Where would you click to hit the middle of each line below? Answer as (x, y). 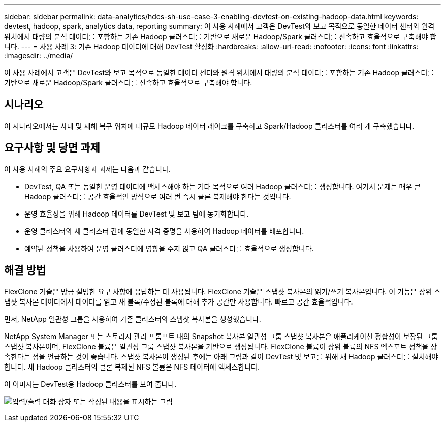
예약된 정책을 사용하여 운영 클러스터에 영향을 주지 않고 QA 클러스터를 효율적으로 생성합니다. (169, 248)
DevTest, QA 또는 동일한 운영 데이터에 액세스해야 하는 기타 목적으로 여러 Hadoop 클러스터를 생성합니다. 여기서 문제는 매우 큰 (223, 186)
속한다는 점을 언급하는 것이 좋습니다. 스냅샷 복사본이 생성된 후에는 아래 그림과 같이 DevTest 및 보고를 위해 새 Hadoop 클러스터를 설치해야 (221, 356)
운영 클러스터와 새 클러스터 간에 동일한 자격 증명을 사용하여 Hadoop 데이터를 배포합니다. (164, 231)
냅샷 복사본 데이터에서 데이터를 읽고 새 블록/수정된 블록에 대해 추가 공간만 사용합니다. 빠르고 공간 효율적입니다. (179, 301)
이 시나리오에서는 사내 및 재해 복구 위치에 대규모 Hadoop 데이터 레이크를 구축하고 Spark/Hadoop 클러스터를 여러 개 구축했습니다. (209, 126)
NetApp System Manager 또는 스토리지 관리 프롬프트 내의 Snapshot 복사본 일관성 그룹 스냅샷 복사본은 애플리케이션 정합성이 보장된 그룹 (221, 336)
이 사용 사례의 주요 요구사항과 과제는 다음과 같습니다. (87, 169)
